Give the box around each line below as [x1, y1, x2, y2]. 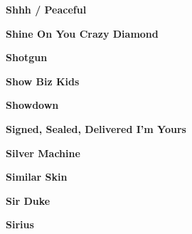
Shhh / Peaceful [6, 2, 87, 16]
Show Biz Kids [6, 73, 80, 88]
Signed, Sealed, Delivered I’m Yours [6, 121, 186, 136]
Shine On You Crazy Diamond [6, 26, 159, 41]
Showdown [6, 97, 59, 112]
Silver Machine [6, 145, 80, 160]
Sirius [6, 217, 34, 232]
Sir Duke [6, 193, 50, 208]
